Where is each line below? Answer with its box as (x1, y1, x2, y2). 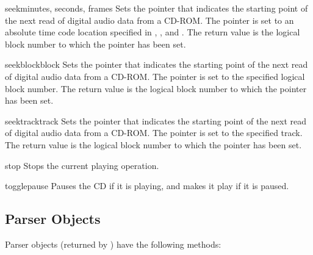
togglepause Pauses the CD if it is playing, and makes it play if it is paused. (5, 179, 289, 192)
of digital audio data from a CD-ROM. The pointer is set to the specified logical (5, 70, 305, 82)
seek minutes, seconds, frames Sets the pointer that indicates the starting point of (5, 2, 308, 14)
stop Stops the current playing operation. (5, 159, 159, 171)
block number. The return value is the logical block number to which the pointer (5, 82, 307, 95)
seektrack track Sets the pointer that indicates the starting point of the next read (5, 114, 307, 127)
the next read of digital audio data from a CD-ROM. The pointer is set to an (5, 13, 294, 26)
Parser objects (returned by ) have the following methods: (5, 237, 221, 250)
